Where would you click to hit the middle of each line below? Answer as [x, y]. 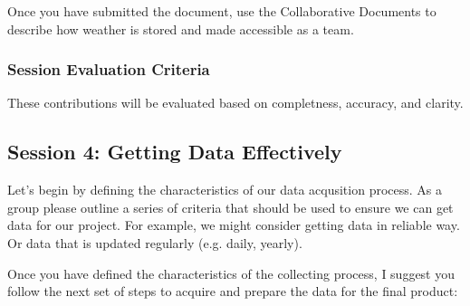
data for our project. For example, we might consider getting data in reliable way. [234, 225]
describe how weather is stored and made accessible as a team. [181, 29]
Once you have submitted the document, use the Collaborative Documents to [222, 11]
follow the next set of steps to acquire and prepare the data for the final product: [233, 291]
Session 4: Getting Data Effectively [175, 152]
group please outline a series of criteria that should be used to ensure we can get [230, 207]
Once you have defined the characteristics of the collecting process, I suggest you [231, 273]
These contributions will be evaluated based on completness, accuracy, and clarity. [235, 103]
